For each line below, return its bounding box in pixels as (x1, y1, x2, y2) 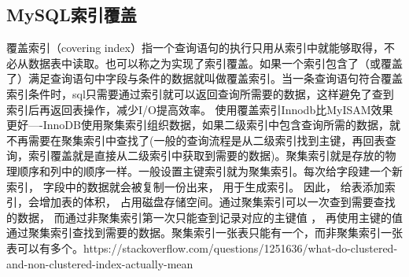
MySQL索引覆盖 (6, 2, 137, 27)
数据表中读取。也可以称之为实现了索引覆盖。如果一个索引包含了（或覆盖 (28, 54, 403, 71)
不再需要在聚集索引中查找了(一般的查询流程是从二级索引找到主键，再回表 (6, 131, 385, 148)
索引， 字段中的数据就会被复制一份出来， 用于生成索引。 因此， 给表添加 (6, 178, 385, 194)
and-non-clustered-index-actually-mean (6, 255, 193, 271)
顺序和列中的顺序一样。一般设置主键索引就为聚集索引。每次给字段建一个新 (17, 162, 403, 179)
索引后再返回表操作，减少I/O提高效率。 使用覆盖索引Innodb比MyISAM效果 (6, 101, 393, 117)
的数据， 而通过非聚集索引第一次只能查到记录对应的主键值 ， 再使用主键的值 (6, 209, 403, 225)
